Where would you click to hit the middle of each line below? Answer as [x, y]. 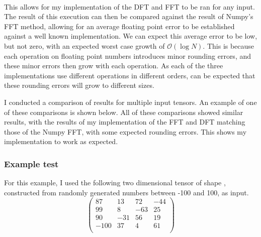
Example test [31, 163]
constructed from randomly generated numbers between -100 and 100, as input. [126, 192]
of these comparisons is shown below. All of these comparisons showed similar [124, 112]
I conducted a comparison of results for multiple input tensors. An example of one [130, 102]
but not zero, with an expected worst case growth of [84, 45]
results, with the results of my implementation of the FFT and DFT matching [125, 122]
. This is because [229, 45]
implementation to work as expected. [61, 141]
